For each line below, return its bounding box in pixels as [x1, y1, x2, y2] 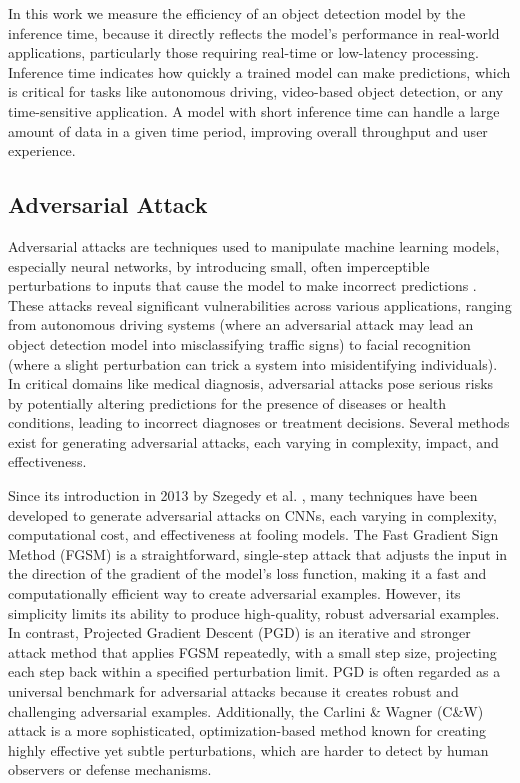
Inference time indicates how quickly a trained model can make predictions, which [8, 61, 511, 82]
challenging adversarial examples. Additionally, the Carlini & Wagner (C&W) [8, 700, 484, 721]
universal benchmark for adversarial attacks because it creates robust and [8, 681, 459, 702]
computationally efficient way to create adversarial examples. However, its [8, 583, 461, 604]
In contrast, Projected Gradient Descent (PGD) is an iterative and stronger [8, 622, 471, 643]
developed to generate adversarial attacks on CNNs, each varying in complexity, [8, 504, 497, 525]
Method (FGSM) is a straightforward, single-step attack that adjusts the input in [8, 543, 508, 564]
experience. [8, 140, 76, 161]
